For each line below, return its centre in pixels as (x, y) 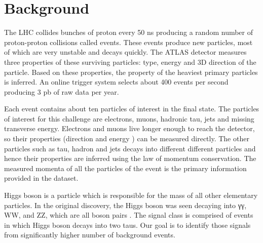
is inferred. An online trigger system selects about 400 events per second (116, 82)
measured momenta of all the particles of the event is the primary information (125, 168)
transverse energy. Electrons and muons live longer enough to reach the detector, (129, 128)
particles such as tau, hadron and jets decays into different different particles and (130, 148)
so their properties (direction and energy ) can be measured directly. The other (127, 138)
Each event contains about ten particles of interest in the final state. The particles (132, 109)
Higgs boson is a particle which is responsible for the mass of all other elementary (131, 195)
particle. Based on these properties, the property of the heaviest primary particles (131, 72)
